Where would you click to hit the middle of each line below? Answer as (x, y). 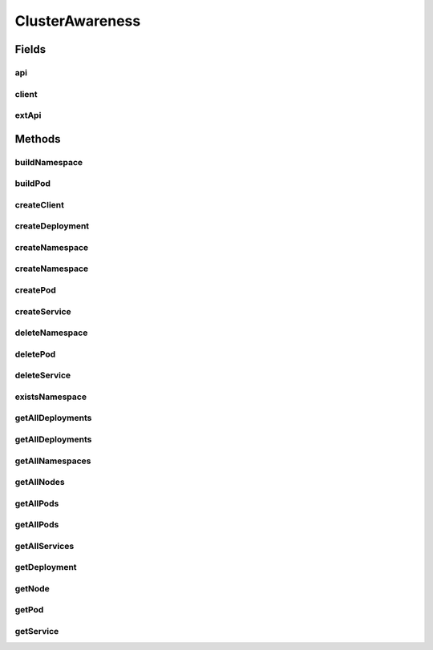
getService (37, 632)
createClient (39, 204)
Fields (30, 49)
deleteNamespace (51, 333)
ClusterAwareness (78, 21)
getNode (32, 588)
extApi (28, 115)
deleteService (43, 375)
